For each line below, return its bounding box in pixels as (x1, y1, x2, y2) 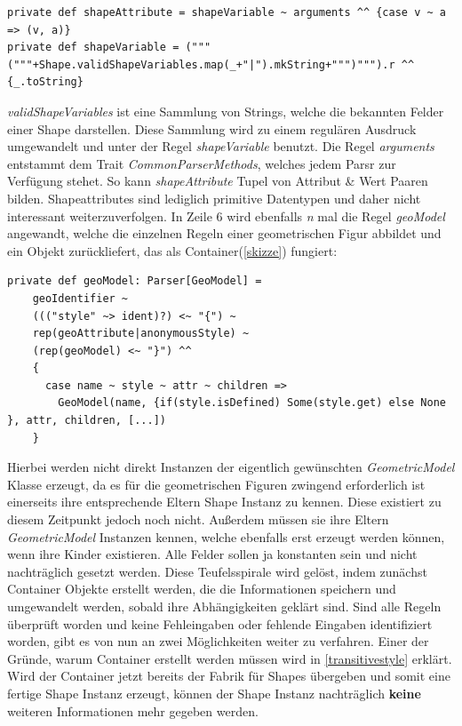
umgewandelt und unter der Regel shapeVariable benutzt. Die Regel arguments (7, 137, 434, 156)
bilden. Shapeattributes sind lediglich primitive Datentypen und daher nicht (7, 188, 421, 207)
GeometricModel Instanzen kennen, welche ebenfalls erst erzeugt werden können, (7, 527, 445, 546)
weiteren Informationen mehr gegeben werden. (7, 701, 259, 720)
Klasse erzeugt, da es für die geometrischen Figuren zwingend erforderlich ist (7, 475, 426, 493)
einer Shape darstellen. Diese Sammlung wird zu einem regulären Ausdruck (7, 119, 417, 138)
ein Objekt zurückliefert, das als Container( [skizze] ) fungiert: (7, 241, 338, 259)
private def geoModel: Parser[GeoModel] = (7, 275, 262, 288)
